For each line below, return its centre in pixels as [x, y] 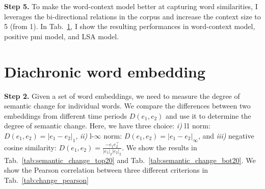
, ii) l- [85, 135]
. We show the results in [160, 147]
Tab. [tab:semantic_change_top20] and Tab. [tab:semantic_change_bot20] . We [130, 160]
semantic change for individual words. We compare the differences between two [127, 106]
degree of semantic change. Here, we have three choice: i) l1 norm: [107, 126]
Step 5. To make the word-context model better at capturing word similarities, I [131, 6]
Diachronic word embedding [105, 71]
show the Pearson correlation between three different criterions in [106, 170]
